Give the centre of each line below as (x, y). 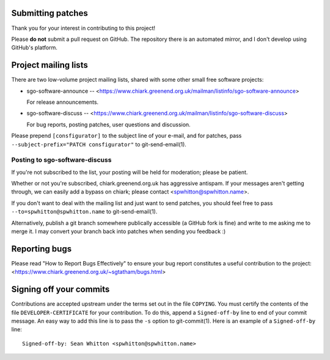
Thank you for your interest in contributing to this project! (83, 28)
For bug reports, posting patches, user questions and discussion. (108, 124)
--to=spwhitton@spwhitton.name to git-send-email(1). (84, 212)
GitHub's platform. (35, 48)
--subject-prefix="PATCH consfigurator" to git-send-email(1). (99, 144)
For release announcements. (63, 102)
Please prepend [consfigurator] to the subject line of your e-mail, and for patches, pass (127, 136)
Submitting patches (50, 13)
